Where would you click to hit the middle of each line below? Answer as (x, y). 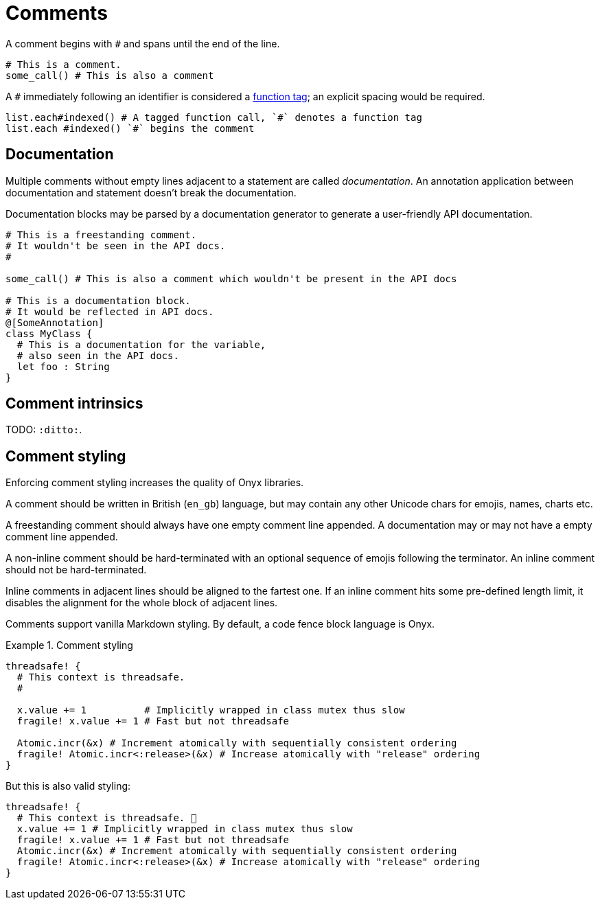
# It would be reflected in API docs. (110, 311)
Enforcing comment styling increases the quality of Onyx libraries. (155, 483)
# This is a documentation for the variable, (141, 344)
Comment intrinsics (74, 404)
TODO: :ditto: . (44, 430)
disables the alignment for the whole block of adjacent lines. (142, 603)
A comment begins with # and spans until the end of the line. (143, 43)
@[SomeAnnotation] (55, 322)
